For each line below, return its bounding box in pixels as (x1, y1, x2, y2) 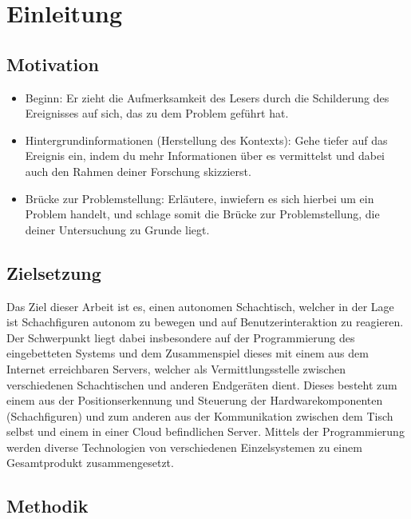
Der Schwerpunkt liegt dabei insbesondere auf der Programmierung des (6, 329, 355, 345)
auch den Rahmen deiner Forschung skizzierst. (25, 162, 251, 179)
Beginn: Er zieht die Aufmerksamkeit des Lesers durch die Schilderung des (25, 89, 389, 106)
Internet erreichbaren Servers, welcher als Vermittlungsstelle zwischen (6, 360, 346, 377)
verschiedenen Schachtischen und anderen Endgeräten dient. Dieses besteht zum (6, 376, 397, 393)
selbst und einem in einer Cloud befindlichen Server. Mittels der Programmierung (6, 423, 405, 440)
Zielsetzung (6, 260, 101, 285)
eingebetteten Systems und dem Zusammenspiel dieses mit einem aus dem (6, 345, 369, 361)
